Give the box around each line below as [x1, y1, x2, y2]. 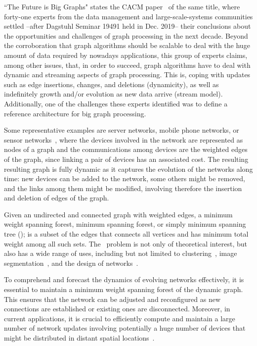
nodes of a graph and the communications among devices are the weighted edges [4, 144, 248, 154]
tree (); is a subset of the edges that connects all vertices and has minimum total [4, 229, 249, 239]
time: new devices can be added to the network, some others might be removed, [4, 173, 245, 184]
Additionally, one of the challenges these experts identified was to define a [4, 98, 228, 108]
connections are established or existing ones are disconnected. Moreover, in [4, 303, 230, 314]
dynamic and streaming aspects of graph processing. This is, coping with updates [4, 69, 251, 80]
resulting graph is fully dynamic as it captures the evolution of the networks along [4, 163, 253, 174]
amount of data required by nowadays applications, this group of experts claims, [4, 49, 248, 60]
